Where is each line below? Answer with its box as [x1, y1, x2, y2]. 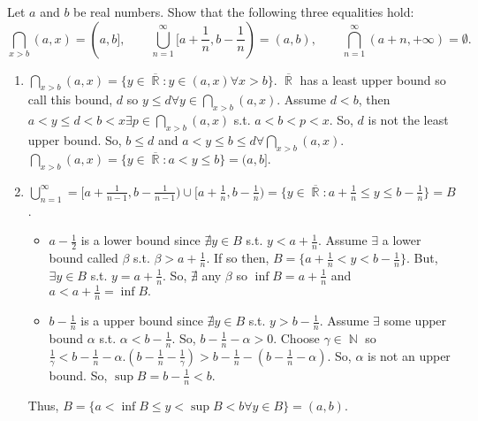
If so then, [214, 249, 269, 267]
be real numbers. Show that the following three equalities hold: [73, 3, 414, 20]
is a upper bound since [80, 311, 203, 330]
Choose [280, 328, 320, 347]
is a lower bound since [80, 231, 201, 249]
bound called [49, 249, 118, 267]
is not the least [368, 111, 449, 129]
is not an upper [368, 346, 451, 364]
